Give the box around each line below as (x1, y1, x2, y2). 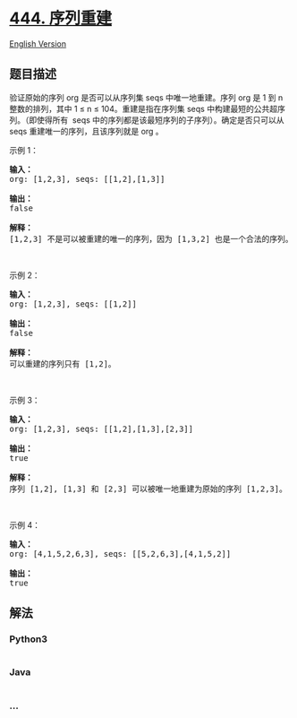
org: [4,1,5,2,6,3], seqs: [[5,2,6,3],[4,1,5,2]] (9, 549, 232, 558)
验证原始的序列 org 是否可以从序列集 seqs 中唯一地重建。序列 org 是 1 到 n (9, 91, 284, 103)
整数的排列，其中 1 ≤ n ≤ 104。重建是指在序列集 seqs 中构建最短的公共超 (9, 103, 278, 114)
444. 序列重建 (9, 8, 112, 29)
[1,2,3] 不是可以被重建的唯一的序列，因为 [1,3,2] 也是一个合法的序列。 (9, 234, 293, 244)
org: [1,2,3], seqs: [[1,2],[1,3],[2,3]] (9, 423, 194, 434)
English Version (9, 38, 67, 49)
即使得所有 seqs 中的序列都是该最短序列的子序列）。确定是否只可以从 (28, 114, 284, 125)
